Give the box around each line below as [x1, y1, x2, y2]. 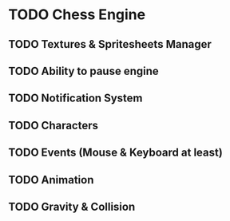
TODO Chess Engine [8, 6, 146, 24]
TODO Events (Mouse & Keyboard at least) [8, 146, 224, 160]
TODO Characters [8, 118, 98, 132]
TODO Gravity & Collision [8, 199, 136, 213]
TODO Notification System [8, 92, 143, 105]
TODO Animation [8, 173, 94, 187]
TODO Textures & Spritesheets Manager [8, 37, 212, 51]
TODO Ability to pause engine [8, 64, 160, 77]
